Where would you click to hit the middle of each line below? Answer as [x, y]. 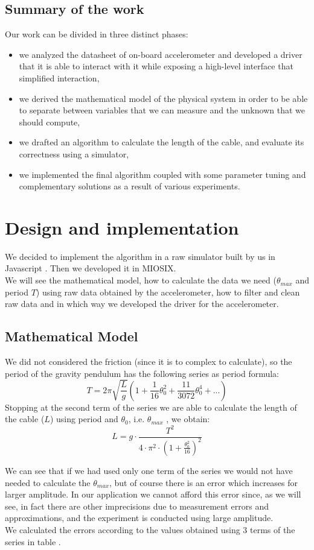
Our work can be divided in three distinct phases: [97, 34]
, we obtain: [188, 419]
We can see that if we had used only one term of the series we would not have [149, 470]
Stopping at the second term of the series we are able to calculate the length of [151, 407]
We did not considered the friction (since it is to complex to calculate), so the [149, 362]
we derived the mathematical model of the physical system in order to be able [163, 98]
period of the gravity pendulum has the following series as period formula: [142, 373]
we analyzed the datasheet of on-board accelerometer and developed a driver [161, 54]
